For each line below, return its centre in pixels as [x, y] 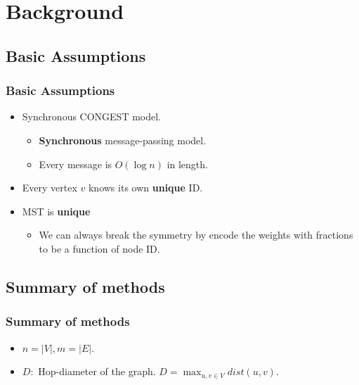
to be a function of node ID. [99, 248]
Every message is [76, 164]
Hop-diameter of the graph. [97, 371]
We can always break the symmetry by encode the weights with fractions [196, 235]
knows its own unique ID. [145, 188]
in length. [187, 164]
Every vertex [50, 188]
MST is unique [56, 211]
